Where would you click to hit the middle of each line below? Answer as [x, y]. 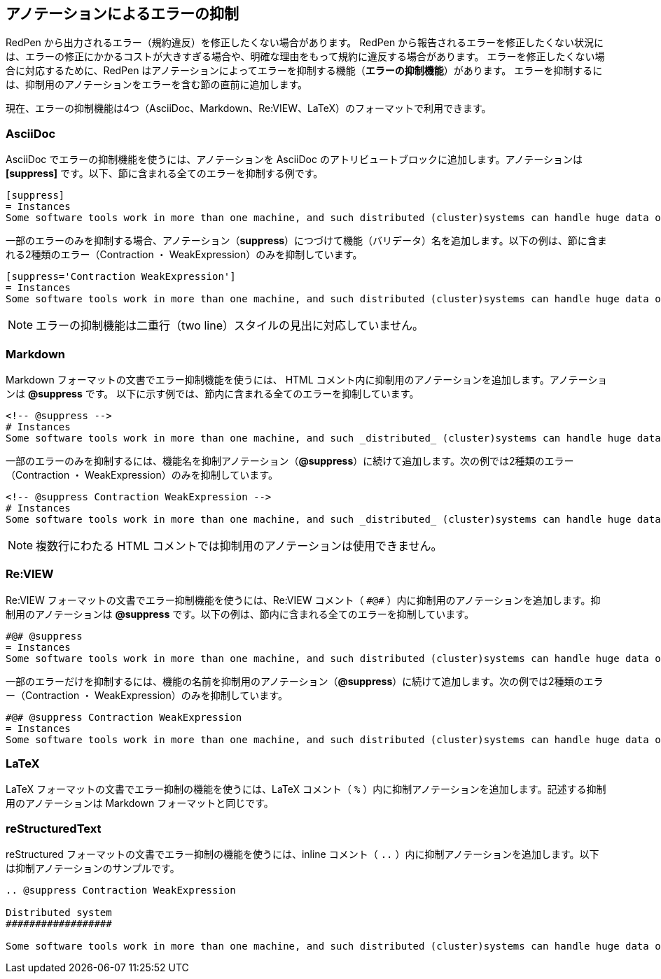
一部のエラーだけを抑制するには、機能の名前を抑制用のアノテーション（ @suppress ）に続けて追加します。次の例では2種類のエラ [305, 681]
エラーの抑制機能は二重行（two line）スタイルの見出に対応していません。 [230, 326]
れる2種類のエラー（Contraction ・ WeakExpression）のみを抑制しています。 [184, 255]
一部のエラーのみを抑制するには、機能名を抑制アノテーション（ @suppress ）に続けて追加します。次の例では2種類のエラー [290, 460]
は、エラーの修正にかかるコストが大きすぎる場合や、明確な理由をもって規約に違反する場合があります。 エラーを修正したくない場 [305, 57]
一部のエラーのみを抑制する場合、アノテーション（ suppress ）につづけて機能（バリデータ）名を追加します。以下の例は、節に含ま [306, 241]
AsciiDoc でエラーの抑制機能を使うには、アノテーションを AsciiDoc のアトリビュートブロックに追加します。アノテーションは [294, 160]
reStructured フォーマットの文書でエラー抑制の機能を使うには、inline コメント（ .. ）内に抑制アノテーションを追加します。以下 [302, 854]
